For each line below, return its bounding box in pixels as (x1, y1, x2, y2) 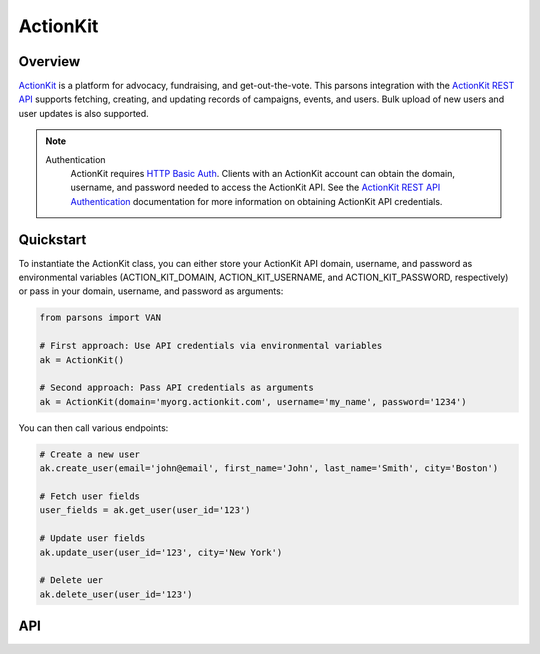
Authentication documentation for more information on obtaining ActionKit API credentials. (70, 195, 443, 207)
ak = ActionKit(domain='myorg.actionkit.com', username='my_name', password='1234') (39, 396, 467, 407)
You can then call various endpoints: (18, 421, 169, 434)
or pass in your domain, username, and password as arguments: (18, 285, 284, 297)
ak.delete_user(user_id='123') (39, 588, 194, 600)
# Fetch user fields (39, 490, 140, 502)
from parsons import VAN (39, 312, 162, 324)
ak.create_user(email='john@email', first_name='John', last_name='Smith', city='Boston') (39, 463, 499, 474)
